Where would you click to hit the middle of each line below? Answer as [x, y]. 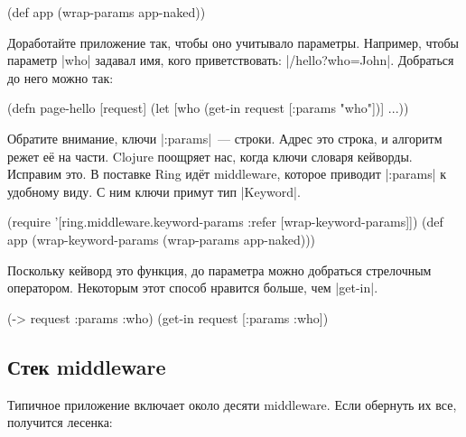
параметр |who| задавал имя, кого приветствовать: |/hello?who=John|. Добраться [231, 60]
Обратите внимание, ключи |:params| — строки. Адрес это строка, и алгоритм [225, 138]
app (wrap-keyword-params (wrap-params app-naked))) [162, 239]
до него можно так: [61, 77]
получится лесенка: [60, 422]
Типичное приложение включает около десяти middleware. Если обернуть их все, [232, 404]
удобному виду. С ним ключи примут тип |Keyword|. [154, 191]
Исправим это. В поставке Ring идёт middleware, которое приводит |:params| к [227, 174]
